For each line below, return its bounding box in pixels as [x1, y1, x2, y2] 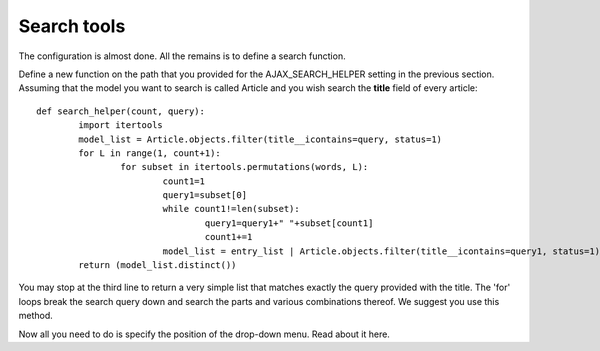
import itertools [78, 120, 164, 131]
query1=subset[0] [162, 190, 248, 201]
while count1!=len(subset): [162, 203, 300, 215]
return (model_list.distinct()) [78, 260, 237, 271]
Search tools [18, 15, 126, 37]
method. [18, 310, 54, 322]
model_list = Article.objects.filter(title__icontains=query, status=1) [78, 133, 443, 145]
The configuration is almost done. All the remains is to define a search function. [18, 50, 346, 62]
